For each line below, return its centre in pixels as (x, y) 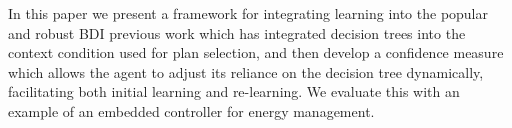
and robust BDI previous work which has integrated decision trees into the (237, 32)
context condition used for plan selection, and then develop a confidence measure (256, 52)
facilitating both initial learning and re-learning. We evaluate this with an (234, 91)
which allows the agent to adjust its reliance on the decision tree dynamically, (246, 71)
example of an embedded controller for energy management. (191, 110)
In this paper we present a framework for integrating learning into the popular (248, 13)
